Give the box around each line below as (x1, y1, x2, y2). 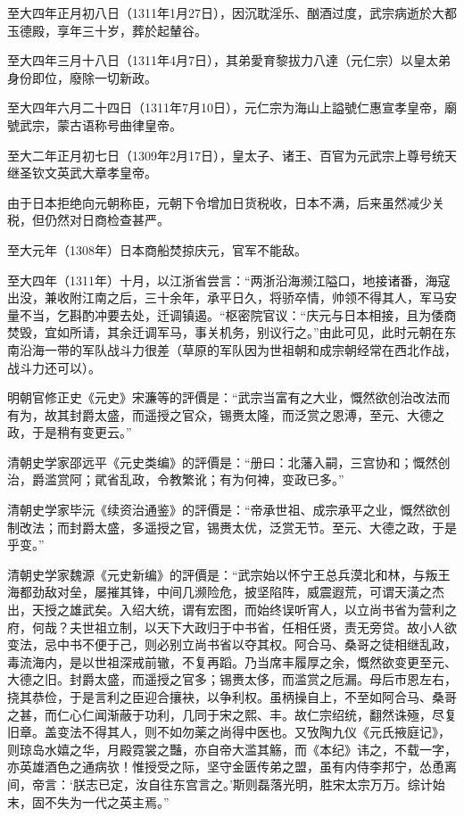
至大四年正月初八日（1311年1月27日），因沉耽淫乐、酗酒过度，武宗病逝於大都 (7, 4, 457, 21)
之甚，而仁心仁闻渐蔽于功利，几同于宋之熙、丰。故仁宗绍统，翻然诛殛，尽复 (7, 705, 457, 723)
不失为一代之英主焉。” (44, 792, 170, 811)
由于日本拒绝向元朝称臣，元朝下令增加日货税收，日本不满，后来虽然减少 (7, 193, 432, 211)
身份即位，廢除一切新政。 (7, 68, 157, 87)
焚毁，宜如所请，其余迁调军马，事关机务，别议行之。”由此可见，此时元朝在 (7, 323, 444, 342)
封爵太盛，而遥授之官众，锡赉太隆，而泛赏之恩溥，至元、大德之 (69, 405, 444, 424)
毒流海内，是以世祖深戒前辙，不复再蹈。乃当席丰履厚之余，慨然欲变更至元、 (7, 652, 457, 671)
